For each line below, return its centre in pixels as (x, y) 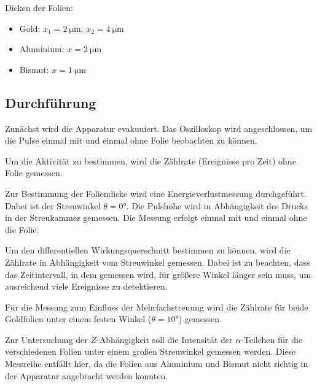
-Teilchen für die (272, 339)
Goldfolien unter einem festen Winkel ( (78, 319)
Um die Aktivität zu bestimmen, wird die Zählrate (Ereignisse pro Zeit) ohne (151, 160)
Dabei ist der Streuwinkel (53, 205)
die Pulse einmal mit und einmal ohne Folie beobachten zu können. (131, 140)
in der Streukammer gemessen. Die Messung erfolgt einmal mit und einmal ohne (156, 218)
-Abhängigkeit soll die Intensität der (165, 339)
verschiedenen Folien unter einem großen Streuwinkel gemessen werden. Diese (151, 351)
